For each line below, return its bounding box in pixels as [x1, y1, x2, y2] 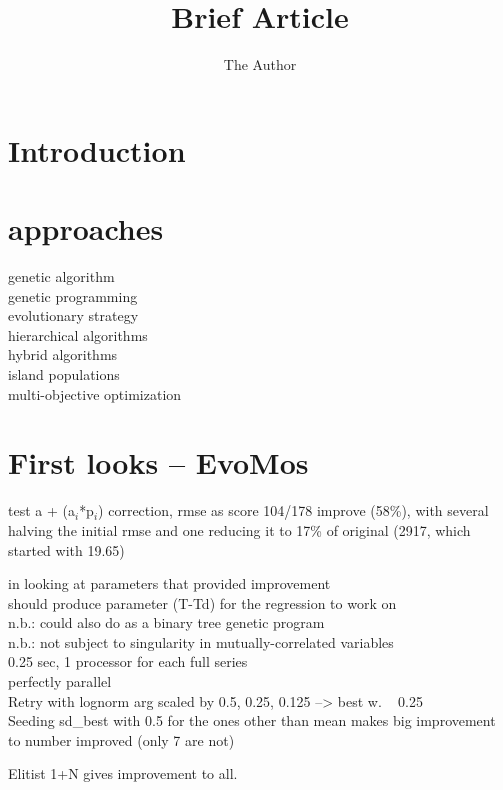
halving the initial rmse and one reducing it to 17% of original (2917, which [8, 519, 471, 540]
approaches [8, 208, 164, 249]
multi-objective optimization [8, 383, 182, 404]
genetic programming [8, 285, 138, 306]
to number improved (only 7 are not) [8, 729, 235, 750]
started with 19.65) [8, 539, 125, 560]
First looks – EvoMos [8, 442, 309, 483]
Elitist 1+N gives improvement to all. [8, 763, 238, 784]
